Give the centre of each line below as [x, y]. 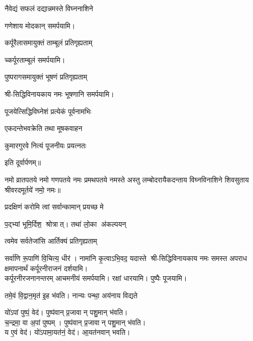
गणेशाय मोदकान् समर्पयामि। [40, 25]
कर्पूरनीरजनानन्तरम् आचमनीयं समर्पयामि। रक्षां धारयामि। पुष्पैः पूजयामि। [96, 278]
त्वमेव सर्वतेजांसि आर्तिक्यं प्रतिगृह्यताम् [51, 241]
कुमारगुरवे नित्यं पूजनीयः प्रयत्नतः [46, 145]
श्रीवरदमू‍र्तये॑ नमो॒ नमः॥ [33, 189]
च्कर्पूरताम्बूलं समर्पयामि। [35, 59]
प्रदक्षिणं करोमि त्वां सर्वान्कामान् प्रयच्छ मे [54, 207]
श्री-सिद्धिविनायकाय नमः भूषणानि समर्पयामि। [59, 94]
